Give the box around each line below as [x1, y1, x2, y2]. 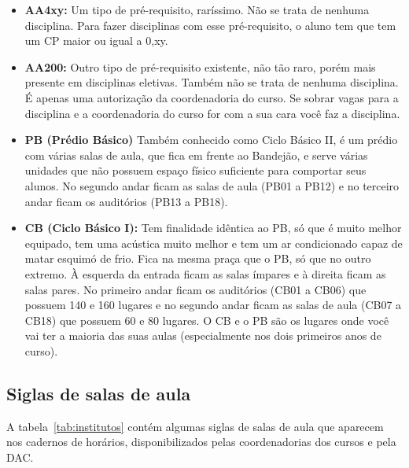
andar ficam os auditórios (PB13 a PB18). [24, 193, 228, 209]
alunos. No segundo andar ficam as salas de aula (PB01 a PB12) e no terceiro [24, 177, 400, 193]
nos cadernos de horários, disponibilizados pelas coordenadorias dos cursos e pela [6, 433, 396, 450]
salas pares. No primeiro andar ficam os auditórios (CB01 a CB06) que [24, 281, 367, 297]
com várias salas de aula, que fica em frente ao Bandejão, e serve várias [24, 146, 368, 163]
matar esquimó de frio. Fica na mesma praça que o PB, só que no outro [24, 250, 371, 267]
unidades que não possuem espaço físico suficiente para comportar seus [24, 162, 367, 179]
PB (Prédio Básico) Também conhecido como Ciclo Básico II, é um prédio [24, 131, 398, 148]
